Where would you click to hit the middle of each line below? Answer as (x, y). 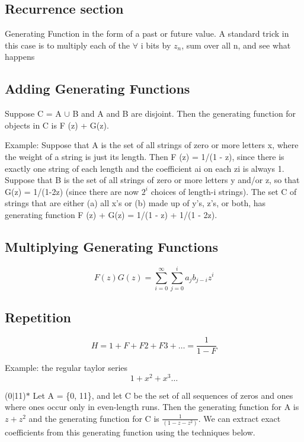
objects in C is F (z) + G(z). (57, 125)
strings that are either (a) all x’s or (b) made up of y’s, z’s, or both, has (135, 203)
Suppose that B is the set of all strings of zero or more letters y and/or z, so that (152, 180)
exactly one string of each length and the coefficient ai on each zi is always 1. (145, 168)
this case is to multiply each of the (67, 45)
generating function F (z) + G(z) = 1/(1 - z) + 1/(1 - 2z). (111, 214)
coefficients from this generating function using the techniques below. (130, 432)
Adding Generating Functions (97, 89)
